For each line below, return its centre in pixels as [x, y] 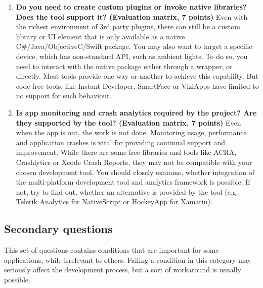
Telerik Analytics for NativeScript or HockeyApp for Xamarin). [114, 201]
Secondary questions [58, 229]
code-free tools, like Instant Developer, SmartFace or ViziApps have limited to [137, 85]
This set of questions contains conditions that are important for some [112, 250]
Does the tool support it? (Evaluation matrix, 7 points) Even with [132, 16]
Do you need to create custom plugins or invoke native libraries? [131, 7]
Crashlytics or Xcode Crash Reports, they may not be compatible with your [134, 162]
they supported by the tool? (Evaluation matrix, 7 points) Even [128, 122]
